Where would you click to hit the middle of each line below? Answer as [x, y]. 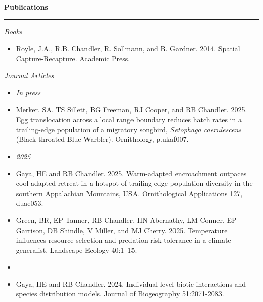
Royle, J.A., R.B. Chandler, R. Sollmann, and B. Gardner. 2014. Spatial [128, 48]
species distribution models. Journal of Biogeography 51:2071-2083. [120, 294]
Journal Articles [29, 75]
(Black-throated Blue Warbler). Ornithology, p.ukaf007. [102, 139]
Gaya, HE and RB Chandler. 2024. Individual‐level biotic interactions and [131, 284]
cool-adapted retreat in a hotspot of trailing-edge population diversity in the [134, 183]
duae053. [30, 203]
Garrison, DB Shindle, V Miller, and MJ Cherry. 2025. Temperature [122, 230]
